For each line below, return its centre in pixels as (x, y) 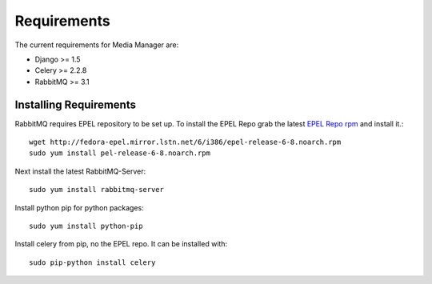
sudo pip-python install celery (92, 262)
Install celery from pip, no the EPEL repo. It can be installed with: (121, 244)
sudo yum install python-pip (86, 226)
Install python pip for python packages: (79, 207)
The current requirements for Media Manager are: (97, 45)
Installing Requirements (75, 104)
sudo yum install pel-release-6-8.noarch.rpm (120, 153)
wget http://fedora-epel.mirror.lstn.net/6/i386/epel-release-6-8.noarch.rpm (185, 142)
